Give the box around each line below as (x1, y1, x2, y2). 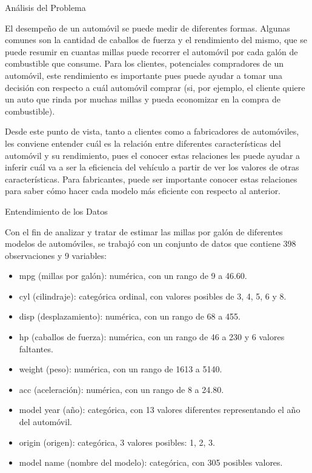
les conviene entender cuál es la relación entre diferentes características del (5, 136, 281, 149)
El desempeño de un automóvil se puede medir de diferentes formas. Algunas (5, 21, 290, 34)
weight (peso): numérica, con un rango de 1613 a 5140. (19, 363, 222, 375)
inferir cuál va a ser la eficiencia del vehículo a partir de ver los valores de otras (5, 161, 299, 173)
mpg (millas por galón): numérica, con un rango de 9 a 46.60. (19, 269, 247, 282)
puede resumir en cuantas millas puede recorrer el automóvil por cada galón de (5, 45, 298, 58)
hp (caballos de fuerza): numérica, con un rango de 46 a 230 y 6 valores (19, 330, 285, 343)
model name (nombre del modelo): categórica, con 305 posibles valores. (19, 456, 283, 469)
